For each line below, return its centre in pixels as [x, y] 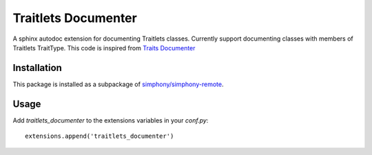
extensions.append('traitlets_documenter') [100, 136]
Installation [37, 68]
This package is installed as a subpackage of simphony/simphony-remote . [118, 84]
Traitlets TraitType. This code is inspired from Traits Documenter [104, 48]
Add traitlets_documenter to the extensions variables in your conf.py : [111, 120]
